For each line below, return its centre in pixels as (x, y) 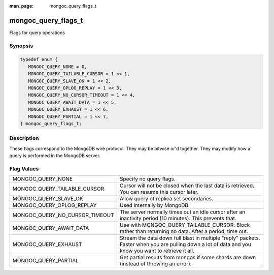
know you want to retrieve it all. (157, 251)
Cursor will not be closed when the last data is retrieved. (187, 186)
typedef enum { (39, 59)
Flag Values (24, 169)
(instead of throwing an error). (156, 264)
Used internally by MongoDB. (155, 205)
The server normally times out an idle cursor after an (182, 212)
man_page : (22, 6)
